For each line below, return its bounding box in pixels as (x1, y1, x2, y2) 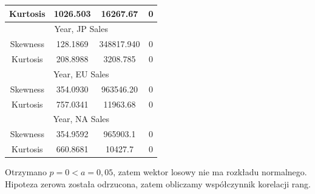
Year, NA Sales (53, 112, 110, 125)
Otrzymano (5, 166, 47, 178)
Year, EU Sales (53, 67, 109, 80)
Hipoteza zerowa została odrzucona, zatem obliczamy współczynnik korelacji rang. (5, 177, 311, 190)
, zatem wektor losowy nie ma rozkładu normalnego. (113, 166, 307, 178)
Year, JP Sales (54, 22, 108, 35)
